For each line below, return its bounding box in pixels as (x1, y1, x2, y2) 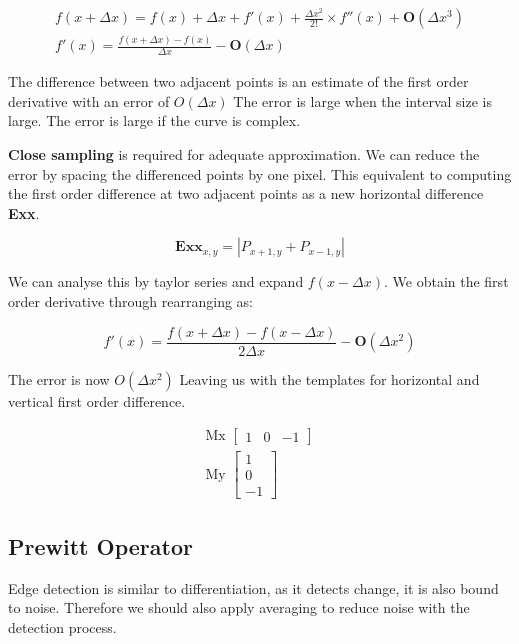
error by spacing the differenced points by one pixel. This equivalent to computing (8, 163, 512, 184)
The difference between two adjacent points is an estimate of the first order (8, 71, 469, 92)
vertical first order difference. (8, 390, 186, 411)
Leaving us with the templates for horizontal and (179, 368, 480, 389)
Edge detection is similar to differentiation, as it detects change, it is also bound (8, 577, 499, 598)
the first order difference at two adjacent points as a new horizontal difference (8, 183, 484, 204)
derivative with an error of (8, 90, 170, 111)
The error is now (8, 368, 110, 389)
